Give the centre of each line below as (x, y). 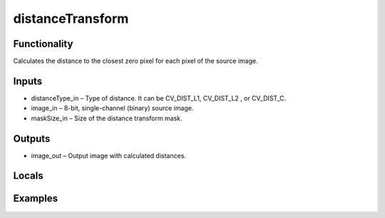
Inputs (28, 81)
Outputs (32, 139)
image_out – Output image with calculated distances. (109, 155)
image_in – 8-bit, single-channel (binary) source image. (112, 108)
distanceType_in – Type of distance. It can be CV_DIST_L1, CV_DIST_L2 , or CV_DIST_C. (159, 98)
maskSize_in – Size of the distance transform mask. (107, 118)
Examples (36, 198)
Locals (28, 176)
